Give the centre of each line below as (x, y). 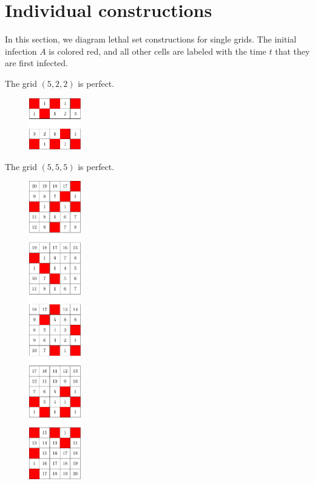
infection (21, 51)
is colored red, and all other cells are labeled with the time (157, 51)
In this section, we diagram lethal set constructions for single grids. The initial (151, 39)
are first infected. (36, 63)
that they (293, 51)
